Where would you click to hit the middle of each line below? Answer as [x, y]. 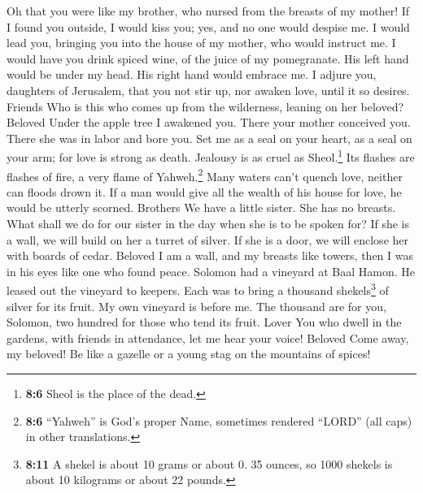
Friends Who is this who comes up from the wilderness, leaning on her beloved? [205, 106]
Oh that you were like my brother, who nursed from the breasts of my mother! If [208, 11]
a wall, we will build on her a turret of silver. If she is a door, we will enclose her [208, 239]
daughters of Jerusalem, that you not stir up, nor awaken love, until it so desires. [208, 90]
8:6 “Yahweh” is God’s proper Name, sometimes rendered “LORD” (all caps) [219, 420]
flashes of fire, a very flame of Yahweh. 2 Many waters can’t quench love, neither [205, 175]
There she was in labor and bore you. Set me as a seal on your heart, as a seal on [209, 138]
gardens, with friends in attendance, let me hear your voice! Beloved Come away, [208, 337]
